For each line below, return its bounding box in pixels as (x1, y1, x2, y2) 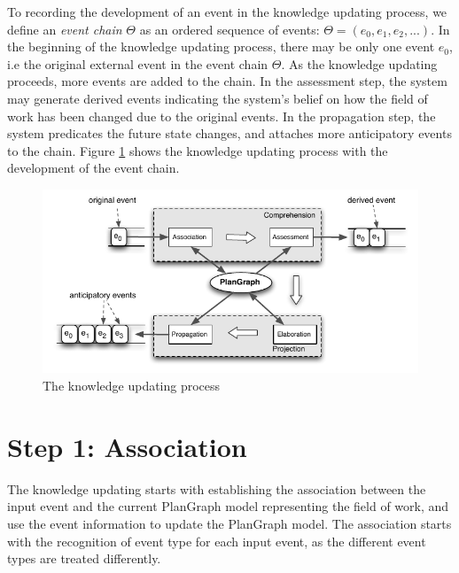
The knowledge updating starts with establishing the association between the (7, 479, 426, 498)
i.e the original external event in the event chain (7, 54, 268, 73)
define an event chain (7, 19, 122, 38)
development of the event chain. (7, 159, 180, 177)
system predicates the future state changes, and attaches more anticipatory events (7, 124, 452, 143)
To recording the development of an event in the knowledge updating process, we (7, 3, 447, 20)
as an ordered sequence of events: (139, 19, 320, 38)
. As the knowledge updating (281, 54, 438, 73)
